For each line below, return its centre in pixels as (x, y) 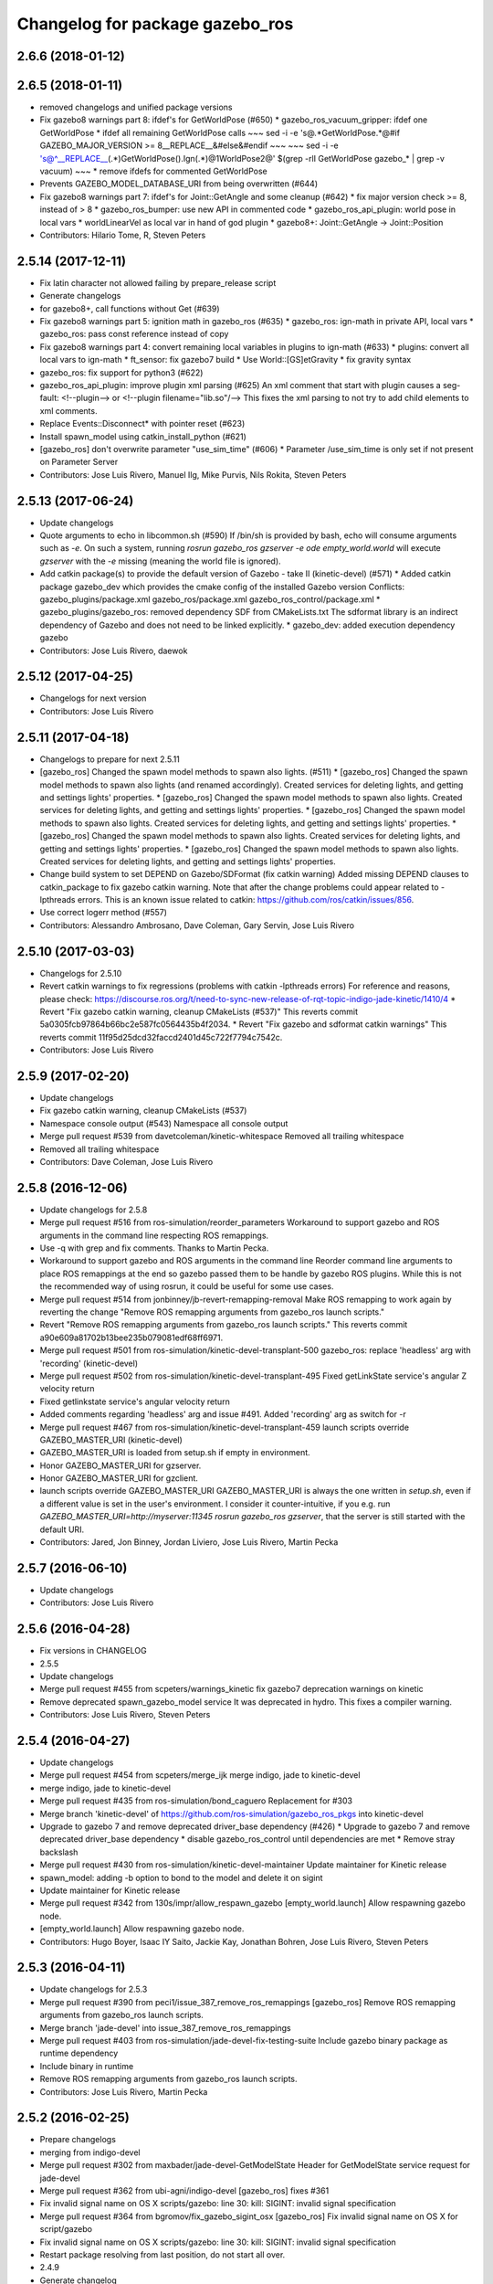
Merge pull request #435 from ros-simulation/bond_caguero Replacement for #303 (196, 1801)
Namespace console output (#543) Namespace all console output (164, 1123)
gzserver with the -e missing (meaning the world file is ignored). (161, 561)
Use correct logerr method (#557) (104, 913)
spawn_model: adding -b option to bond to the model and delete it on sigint (181, 1877)
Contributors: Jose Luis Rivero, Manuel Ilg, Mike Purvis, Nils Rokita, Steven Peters (193, 474)
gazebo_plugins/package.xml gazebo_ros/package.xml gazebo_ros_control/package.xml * (210, 599)
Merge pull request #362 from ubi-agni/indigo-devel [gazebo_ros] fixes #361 (184, 2191)
